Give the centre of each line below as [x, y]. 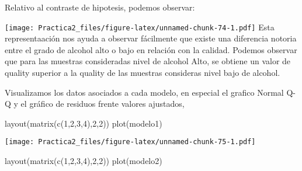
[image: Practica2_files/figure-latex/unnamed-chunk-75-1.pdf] [130, 142]
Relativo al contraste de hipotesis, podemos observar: [100, 7]
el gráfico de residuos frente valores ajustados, [103, 104]
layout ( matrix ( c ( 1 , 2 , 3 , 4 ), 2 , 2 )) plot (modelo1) [84, 123]
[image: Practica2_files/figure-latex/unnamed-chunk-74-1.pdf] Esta [140, 27]
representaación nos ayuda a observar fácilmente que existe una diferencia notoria [151, 38]
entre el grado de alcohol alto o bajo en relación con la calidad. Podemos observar [151, 49]
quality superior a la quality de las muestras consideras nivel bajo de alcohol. [143, 73]
